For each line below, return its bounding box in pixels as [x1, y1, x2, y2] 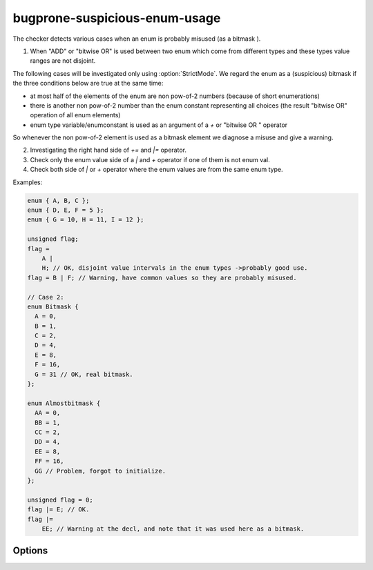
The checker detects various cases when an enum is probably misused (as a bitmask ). [12, 35, 261, 43]
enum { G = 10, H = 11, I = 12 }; [27, 216, 144, 224]
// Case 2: [27, 293, 64, 301]
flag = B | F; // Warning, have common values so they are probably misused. [27, 273, 297, 282]
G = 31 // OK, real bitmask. [35, 370, 134, 378]
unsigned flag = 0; [27, 495, 93, 504]
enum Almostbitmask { [27, 399, 101, 407]
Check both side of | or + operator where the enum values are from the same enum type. [30, 166, 283, 174]
